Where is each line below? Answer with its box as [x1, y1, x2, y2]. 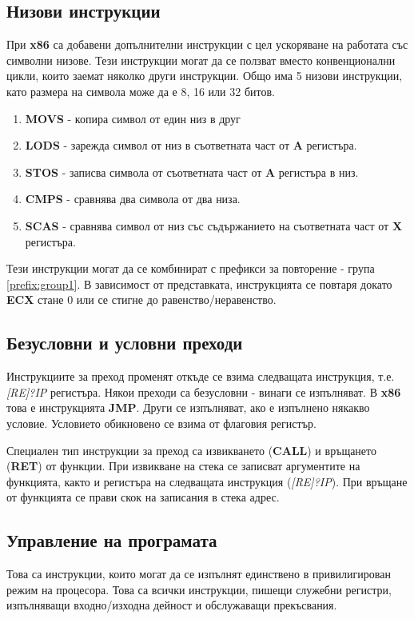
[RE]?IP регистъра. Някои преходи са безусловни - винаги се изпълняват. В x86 [6, 383, 401, 400]
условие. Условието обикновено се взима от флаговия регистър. [6, 414, 316, 431]
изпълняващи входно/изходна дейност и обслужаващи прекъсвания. [6, 597, 337, 613]
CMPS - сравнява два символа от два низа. [25, 190, 241, 207]
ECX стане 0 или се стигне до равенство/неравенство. [6, 291, 277, 308]
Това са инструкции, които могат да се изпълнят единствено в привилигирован [6, 565, 391, 582]
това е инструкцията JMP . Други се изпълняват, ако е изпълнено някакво [6, 399, 370, 416]
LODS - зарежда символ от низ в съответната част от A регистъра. [25, 137, 357, 154]
